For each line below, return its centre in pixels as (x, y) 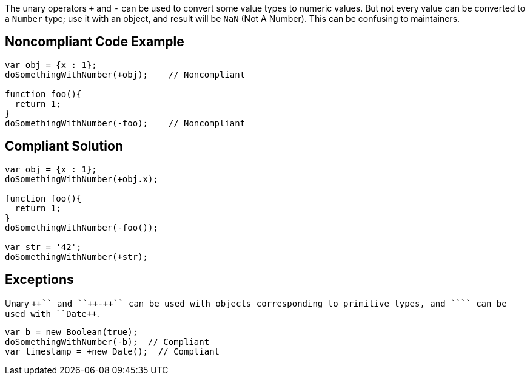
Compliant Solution (64, 146)
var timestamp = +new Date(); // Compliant (112, 351)
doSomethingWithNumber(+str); (77, 256)
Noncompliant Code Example (95, 42)
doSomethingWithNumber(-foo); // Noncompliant (125, 123)
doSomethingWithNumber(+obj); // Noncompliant (125, 74)
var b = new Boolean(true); (72, 332)
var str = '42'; (43, 247)
